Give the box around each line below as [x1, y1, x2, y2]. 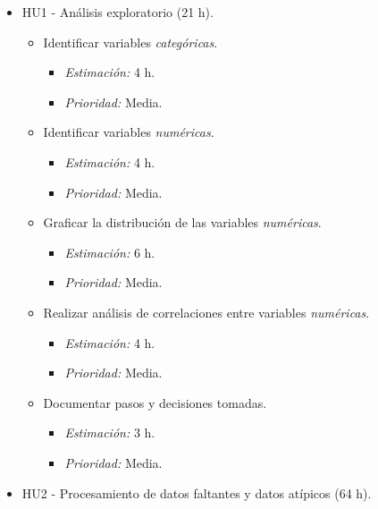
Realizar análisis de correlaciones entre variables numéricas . [43, 302, 370, 321]
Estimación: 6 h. [64, 242, 155, 261]
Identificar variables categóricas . [43, 32, 218, 51]
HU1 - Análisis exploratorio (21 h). [21, 3, 214, 21]
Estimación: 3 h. [64, 423, 155, 442]
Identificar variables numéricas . [43, 123, 214, 141]
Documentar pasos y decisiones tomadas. [43, 393, 267, 411]
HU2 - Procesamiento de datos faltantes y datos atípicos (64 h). [21, 483, 372, 502]
